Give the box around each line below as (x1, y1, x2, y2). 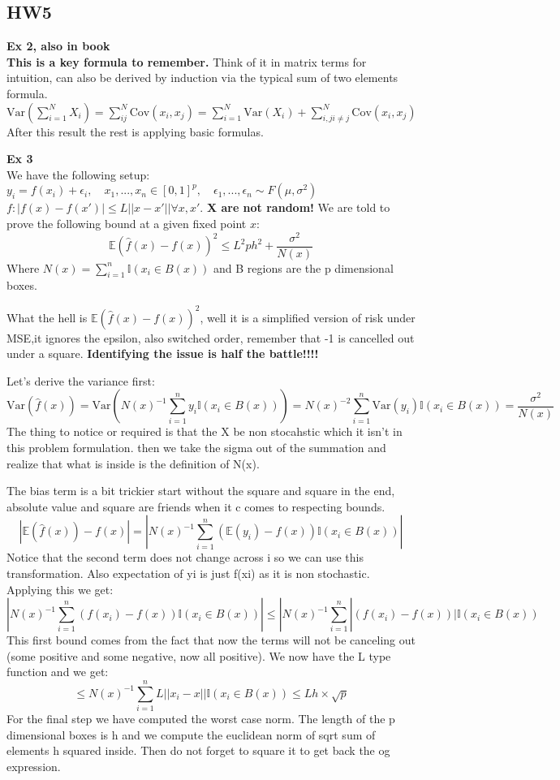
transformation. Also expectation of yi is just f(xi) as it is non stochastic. (6, 564, 370, 581)
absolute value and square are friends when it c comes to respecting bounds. (6, 498, 386, 515)
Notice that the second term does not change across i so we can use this (6, 549, 364, 566)
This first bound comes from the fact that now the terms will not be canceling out (6, 631, 416, 649)
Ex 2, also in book (6, 37, 110, 54)
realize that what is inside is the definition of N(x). (6, 455, 260, 472)
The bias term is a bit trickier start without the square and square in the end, (6, 482, 395, 499)
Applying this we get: (6, 580, 114, 597)
